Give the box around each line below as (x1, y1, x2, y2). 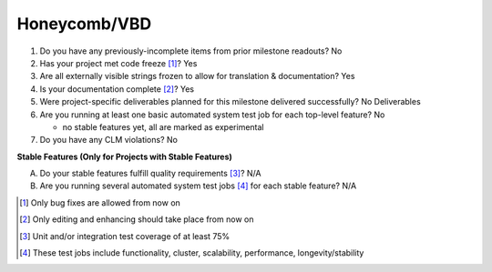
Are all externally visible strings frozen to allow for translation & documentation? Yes (39, 71, 355, 82)
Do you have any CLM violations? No (39, 135, 178, 146)
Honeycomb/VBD (16, 14, 152, 34)
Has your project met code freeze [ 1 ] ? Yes (39, 57, 198, 68)
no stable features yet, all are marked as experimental (62, 121, 264, 132)
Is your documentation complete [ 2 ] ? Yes (39, 83, 195, 95)
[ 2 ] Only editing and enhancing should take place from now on (19, 214, 254, 225)
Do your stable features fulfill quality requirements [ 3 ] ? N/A (39, 168, 261, 179)
